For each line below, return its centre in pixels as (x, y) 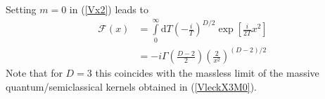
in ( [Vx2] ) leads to (109, 9)
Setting (21, 9)
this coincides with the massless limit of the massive (207, 73)
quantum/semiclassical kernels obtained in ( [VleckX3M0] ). (131, 86)
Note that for (34, 73)
